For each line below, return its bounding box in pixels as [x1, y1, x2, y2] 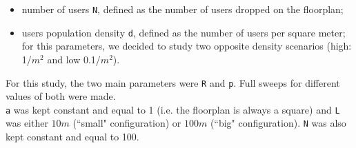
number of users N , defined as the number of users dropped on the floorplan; [21, 2, 344, 16]
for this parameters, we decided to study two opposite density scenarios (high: [21, 39, 352, 53]
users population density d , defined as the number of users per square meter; [21, 25, 346, 39]
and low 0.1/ [47, 52, 101, 66]
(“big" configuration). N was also [210, 116, 346, 130]
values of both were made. [6, 89, 116, 103]
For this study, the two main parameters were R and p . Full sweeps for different [6, 75, 340, 89]
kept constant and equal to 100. [6, 129, 139, 144]
